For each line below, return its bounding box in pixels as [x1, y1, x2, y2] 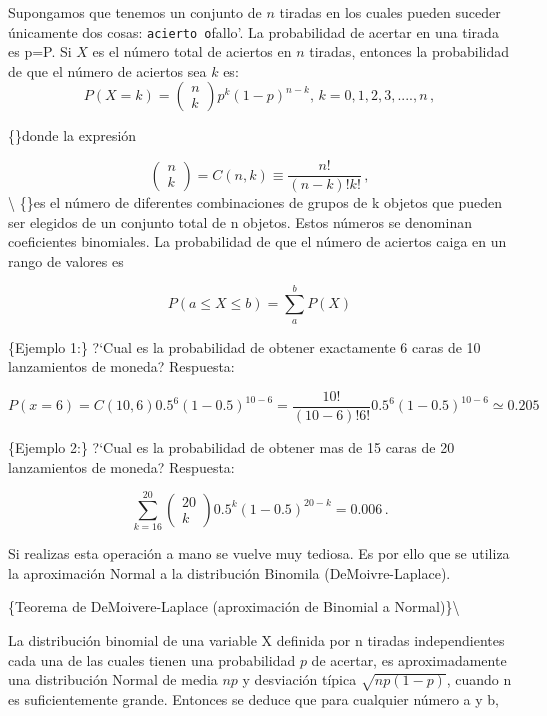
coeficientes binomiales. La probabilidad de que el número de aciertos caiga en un [8, 231, 507, 252]
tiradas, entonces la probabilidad [309, 41, 510, 62]
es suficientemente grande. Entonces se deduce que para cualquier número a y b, [8, 688, 500, 709]
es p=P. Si [8, 41, 72, 62]
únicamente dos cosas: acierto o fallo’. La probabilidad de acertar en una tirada [8, 21, 499, 42]
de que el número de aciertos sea [8, 60, 207, 81]
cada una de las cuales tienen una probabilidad [8, 649, 296, 670]
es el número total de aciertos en [92, 41, 292, 62]
